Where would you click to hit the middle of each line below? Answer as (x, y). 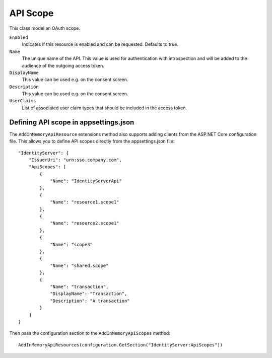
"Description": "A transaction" (90, 301)
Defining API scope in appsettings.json (72, 122)
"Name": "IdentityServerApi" (86, 181)
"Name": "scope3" (72, 244)
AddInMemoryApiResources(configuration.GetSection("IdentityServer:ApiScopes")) (121, 345)
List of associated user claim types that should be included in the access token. (105, 108)
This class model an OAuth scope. (45, 28)
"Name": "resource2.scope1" (85, 223)
